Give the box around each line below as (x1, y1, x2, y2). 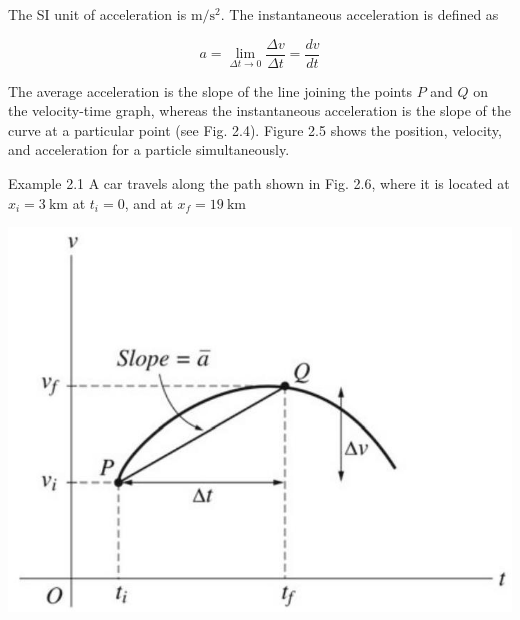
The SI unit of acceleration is (8, 4, 187, 24)
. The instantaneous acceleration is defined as (220, 4, 499, 24)
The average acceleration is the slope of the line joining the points (8, 80, 412, 101)
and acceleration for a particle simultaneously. (8, 139, 290, 160)
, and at (124, 192, 173, 213)
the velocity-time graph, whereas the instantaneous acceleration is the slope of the (8, 100, 511, 121)
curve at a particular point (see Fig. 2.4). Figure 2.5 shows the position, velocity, (8, 119, 502, 140)
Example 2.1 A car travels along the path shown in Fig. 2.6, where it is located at (8, 173, 510, 194)
